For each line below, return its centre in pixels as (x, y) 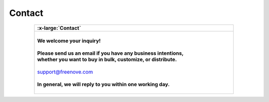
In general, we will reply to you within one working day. (103, 84)
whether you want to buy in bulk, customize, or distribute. (107, 59)
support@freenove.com (65, 72)
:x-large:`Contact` (59, 28)
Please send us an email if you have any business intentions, (110, 53)
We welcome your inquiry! (69, 41)
